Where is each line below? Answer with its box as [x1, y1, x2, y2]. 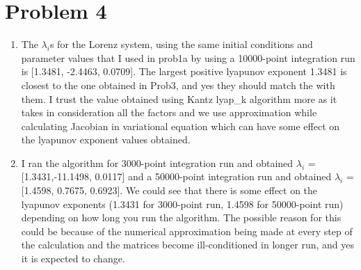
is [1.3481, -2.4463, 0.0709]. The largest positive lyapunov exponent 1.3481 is [21, 64, 347, 79]
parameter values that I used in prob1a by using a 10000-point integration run [21, 50, 355, 65]
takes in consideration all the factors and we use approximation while [21, 105, 317, 120]
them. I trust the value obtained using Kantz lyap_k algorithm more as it [21, 91, 337, 106]
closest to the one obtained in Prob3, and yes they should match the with [21, 77, 335, 92]
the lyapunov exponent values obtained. [21, 132, 191, 147]
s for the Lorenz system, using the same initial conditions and [49, 37, 313, 51]
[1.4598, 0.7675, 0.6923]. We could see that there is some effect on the [21, 183, 318, 198]
